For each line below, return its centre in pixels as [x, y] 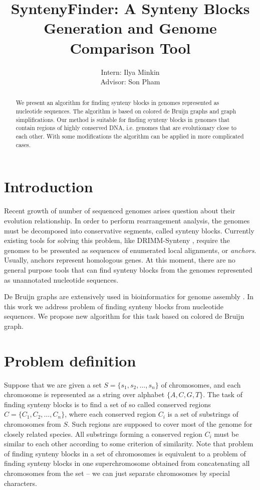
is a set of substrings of [203, 414]
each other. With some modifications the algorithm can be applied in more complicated [130, 136]
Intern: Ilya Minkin [130, 72]
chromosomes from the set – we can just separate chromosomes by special [117, 473]
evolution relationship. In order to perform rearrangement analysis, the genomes [127, 220]
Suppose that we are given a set [53, 384]
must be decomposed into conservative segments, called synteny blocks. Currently [129, 230]
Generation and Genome [130, 28]
